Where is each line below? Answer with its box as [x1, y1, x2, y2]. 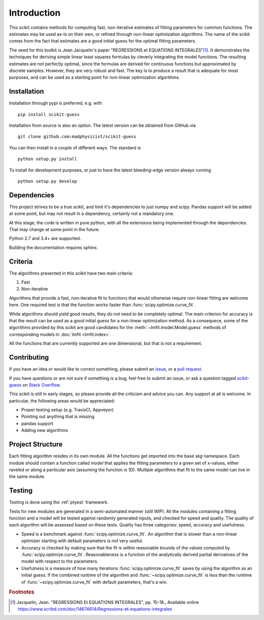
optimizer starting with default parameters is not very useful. [21, 538, 144, 544]
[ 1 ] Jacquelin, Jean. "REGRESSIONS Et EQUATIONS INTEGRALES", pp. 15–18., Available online [10, 599, 199, 605]
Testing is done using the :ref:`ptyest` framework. [9, 500, 109, 505]
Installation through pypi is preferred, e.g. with [9, 100, 102, 106]
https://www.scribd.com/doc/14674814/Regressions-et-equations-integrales [18, 606, 172, 612]
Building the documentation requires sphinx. [9, 244, 98, 250]
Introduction [9, 7, 61, 18]
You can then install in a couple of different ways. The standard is [9, 144, 141, 150]
